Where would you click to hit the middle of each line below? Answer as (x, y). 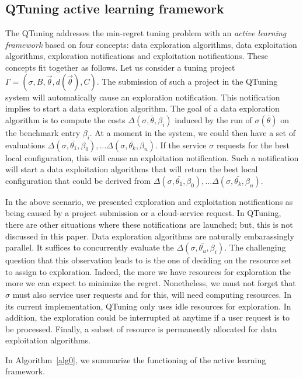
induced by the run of (213, 119)
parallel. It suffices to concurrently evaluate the (90, 247)
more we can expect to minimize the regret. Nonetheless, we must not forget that (151, 283)
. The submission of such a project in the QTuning (187, 81)
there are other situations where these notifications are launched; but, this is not (149, 224)
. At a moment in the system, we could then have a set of (192, 132)
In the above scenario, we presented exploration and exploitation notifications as (149, 201)
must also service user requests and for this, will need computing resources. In (152, 294)
